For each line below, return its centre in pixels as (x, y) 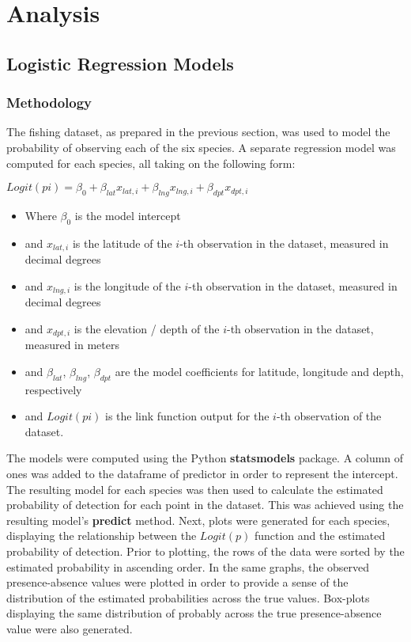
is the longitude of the (127, 285)
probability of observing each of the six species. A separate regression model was (201, 147)
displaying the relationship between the (102, 536)
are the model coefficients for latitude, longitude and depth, (259, 371)
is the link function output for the (187, 416)
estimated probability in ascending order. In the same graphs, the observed (188, 566)
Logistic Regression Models (120, 63)
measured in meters (72, 345)
